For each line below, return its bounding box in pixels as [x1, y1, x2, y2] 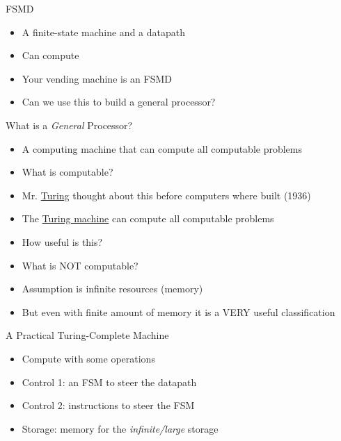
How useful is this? [22, 234, 103, 249]
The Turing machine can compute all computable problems [22, 211, 274, 226]
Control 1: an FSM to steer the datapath [22, 374, 197, 389]
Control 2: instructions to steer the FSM [22, 398, 195, 413]
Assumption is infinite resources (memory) [22, 281, 203, 296]
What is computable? [22, 165, 113, 179]
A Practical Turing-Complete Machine [6, 328, 169, 342]
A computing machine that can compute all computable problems [22, 141, 303, 156]
